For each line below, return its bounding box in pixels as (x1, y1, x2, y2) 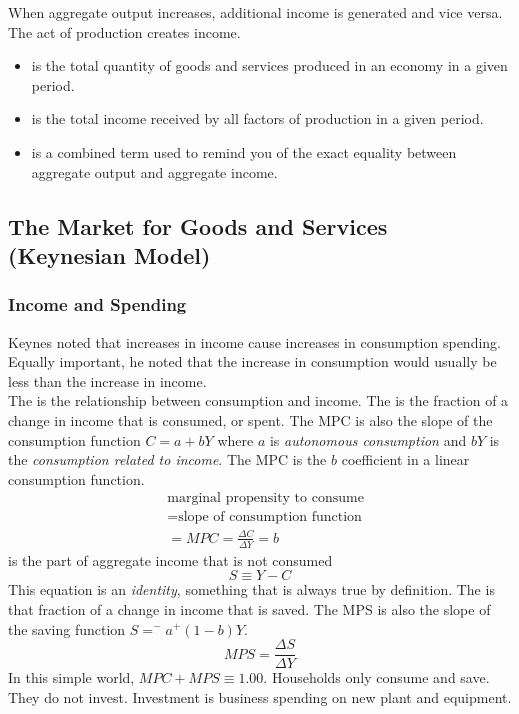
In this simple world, (8, 667, 135, 688)
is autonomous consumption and (269, 429, 467, 450)
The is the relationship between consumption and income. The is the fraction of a (8, 390, 509, 411)
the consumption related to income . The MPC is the (8, 449, 327, 470)
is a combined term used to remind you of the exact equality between (31, 141, 457, 162)
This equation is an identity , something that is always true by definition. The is (8, 579, 495, 600)
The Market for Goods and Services (8, 210, 388, 241)
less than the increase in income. (8, 370, 207, 391)
